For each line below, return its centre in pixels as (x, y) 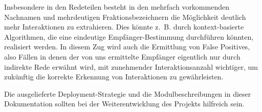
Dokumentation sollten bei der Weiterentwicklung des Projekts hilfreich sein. (124, 104)
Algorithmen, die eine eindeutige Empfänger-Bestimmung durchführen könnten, (129, 36)
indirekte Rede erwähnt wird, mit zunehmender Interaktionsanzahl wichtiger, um (131, 66)
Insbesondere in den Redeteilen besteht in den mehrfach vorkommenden (117, 7)
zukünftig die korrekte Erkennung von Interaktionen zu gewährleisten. (114, 77)
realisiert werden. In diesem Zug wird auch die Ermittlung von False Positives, (127, 47)
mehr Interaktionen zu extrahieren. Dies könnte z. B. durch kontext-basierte (124, 27)
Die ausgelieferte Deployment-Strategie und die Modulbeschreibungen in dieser (128, 93)
